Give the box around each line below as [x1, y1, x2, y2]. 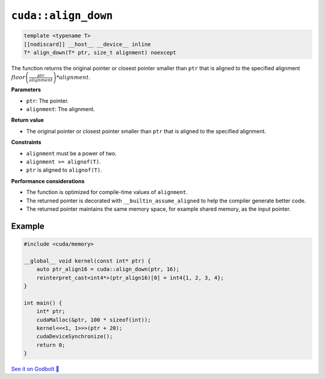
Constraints [11, 139, 42, 146]
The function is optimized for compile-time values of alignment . [26, 189, 188, 196]
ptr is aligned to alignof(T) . [26, 166, 102, 174]
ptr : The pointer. [26, 97, 69, 105]
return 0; [36, 341, 66, 348]
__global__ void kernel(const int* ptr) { [23, 257, 151, 264]
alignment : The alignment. [26, 106, 96, 113]
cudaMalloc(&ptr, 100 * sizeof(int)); [36, 316, 151, 323]
